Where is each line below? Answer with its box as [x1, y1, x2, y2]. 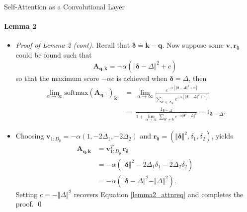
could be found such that [15, 49, 92, 60]
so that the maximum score [15, 72, 99, 83]
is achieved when [116, 72, 167, 83]
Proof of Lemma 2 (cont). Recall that [15, 40, 130, 50]
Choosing [15, 131, 44, 141]
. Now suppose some [162, 40, 224, 50]
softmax [64, 89, 88, 96]
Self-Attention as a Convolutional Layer [4, 1, 125, 11]
